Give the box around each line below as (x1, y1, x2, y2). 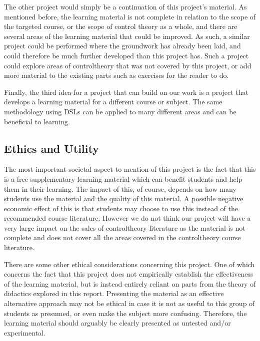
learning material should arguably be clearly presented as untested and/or (4, 318, 231, 328)
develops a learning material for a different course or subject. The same (4, 96, 222, 107)
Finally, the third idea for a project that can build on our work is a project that (4, 86, 249, 97)
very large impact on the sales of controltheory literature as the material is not (4, 222, 245, 233)
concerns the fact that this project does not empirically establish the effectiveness (4, 269, 253, 279)
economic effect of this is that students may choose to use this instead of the (4, 203, 238, 213)
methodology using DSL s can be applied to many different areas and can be (4, 106, 236, 116)
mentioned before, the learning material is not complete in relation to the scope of (4, 11, 256, 21)
